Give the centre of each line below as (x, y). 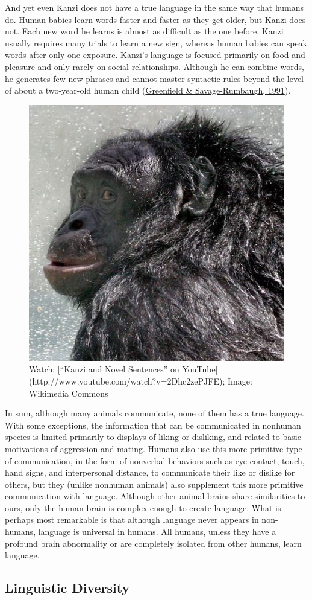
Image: (240, 381)
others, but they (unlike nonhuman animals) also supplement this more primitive (154, 484)
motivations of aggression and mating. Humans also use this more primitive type (154, 448)
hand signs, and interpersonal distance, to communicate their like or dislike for (150, 472)
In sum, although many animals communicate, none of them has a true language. (154, 413)
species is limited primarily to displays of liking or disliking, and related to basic (153, 437)
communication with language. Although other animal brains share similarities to (155, 496)
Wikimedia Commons (69, 393)
